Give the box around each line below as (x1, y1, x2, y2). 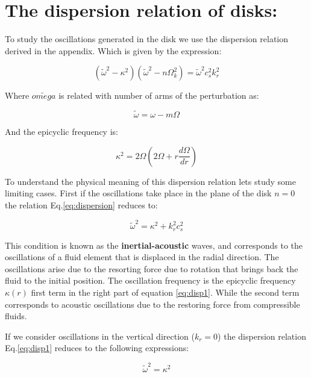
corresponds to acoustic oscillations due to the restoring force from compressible (5, 298, 300, 310)
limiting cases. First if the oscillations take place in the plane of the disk (5, 187, 272, 199)
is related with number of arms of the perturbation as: (58, 89, 259, 102)
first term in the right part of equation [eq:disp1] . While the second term (31, 286, 300, 299)
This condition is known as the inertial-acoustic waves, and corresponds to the (5, 238, 303, 251)
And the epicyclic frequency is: (5, 125, 118, 138)
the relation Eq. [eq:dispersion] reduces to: (5, 198, 158, 211)
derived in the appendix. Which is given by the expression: (5, 44, 222, 57)
